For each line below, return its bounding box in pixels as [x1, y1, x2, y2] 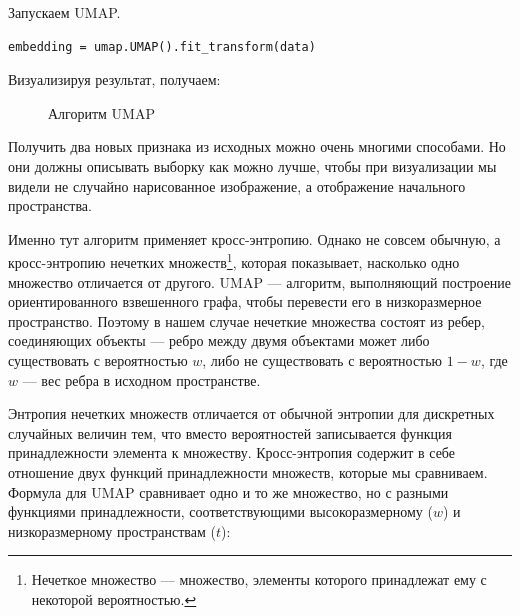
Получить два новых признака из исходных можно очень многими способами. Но [8, 136, 506, 157]
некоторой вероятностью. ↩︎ [31, 588, 197, 609]
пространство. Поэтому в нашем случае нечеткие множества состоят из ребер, [8, 310, 485, 331]
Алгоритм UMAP [48, 102, 155, 123]
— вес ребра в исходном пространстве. [22, 369, 261, 390]
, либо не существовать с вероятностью [202, 349, 443, 370]
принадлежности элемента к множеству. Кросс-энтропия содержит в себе [8, 442, 456, 463]
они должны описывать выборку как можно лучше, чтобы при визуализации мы [8, 155, 497, 176]
